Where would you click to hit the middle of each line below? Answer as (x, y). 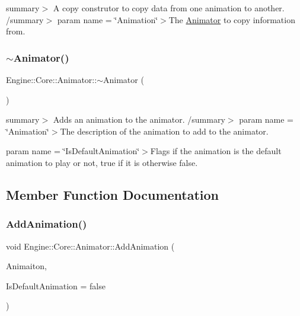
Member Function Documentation (113, 194)
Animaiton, (26, 266)
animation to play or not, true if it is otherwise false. (102, 162)
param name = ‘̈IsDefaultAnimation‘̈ (73, 151)
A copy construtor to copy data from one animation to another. (169, 8)
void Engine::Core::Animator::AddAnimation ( (90, 246)
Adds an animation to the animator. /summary (139, 119)
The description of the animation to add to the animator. (164, 131)
